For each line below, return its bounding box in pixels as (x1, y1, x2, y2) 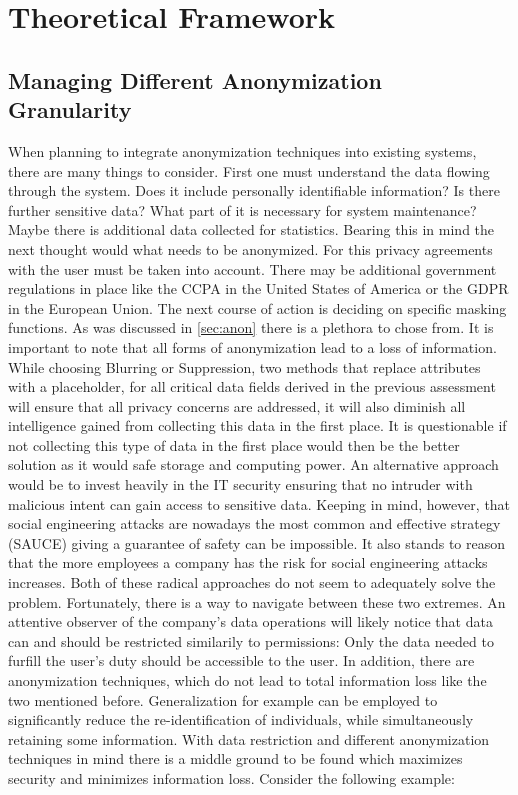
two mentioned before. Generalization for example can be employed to (8, 689, 438, 710)
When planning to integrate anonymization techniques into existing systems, (8, 140, 477, 161)
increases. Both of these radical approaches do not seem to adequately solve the (8, 572, 496, 593)
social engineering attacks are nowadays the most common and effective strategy (8, 513, 501, 534)
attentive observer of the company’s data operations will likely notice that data (8, 611, 493, 632)
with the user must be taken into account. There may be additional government (8, 258, 497, 279)
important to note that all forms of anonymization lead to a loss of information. (8, 336, 497, 357)
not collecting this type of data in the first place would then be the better (8, 434, 460, 455)
